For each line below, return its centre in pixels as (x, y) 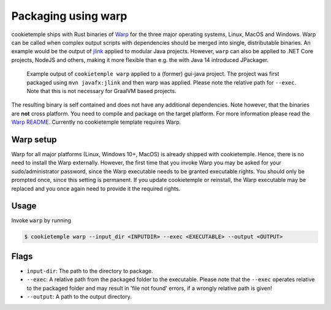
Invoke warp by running (41, 221)
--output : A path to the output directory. (79, 297)
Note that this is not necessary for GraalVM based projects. (102, 91)
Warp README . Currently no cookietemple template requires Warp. (96, 122)
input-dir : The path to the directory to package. (90, 271)
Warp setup (34, 139)
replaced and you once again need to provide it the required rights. (96, 188)
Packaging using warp (69, 16)
